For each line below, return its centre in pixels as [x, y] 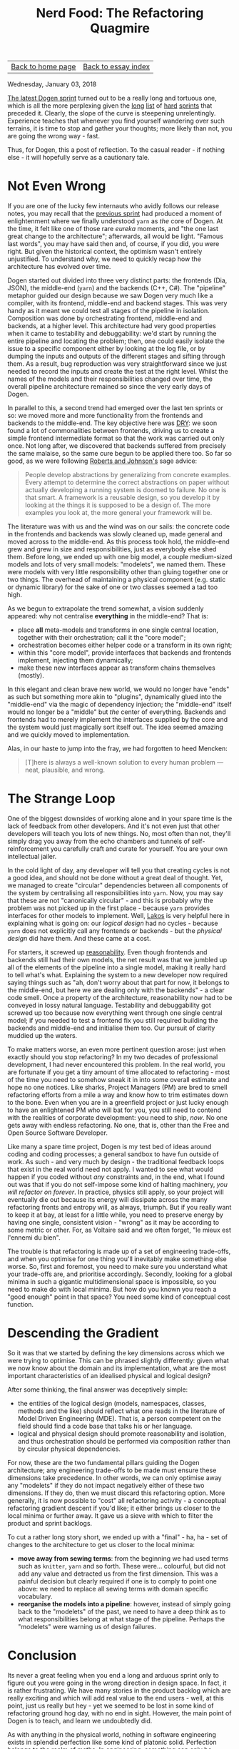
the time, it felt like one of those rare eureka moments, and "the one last [113, 229]
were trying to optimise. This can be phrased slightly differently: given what [118, 1361]
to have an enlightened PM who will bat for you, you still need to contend [115, 1110]
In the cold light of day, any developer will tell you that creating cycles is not [119, 870]
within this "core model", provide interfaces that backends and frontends [124, 653]
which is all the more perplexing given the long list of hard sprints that [110, 106]
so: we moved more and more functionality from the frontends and [105, 416]
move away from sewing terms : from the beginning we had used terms [123, 1559]
